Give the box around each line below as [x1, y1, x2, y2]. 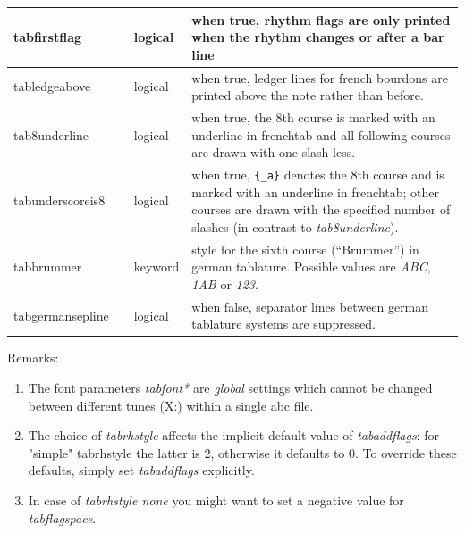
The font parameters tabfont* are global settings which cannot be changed [28, 379, 433, 396]
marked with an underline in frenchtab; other [191, 182, 439, 201]
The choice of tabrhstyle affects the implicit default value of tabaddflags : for [28, 426, 440, 445]
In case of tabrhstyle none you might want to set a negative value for [28, 490, 404, 509]
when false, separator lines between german [191, 296, 429, 315]
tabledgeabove [13, 77, 91, 96]
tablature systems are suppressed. [191, 314, 376, 333]
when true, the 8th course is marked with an [191, 107, 435, 126]
